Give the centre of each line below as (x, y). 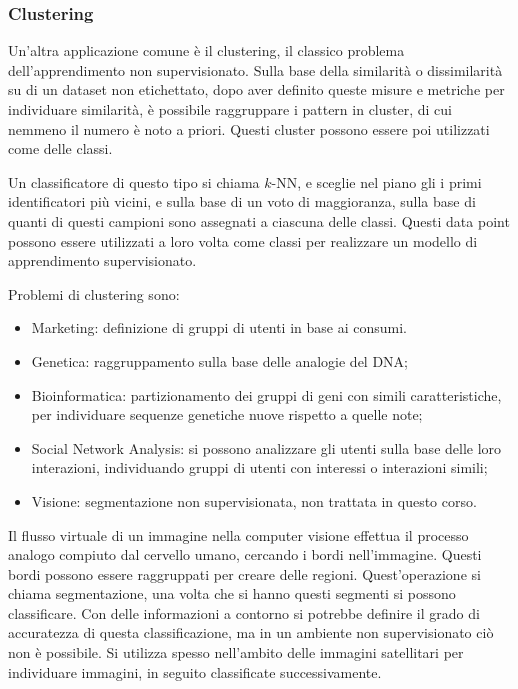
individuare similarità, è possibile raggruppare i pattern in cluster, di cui (230, 109)
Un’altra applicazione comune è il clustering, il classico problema (206, 50)
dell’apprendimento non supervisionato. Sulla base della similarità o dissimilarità (255, 69)
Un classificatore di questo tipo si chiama (134, 181)
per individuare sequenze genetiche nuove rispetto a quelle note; (227, 414)
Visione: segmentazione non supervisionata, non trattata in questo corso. (254, 500)
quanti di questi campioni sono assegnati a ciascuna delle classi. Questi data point (259, 220)
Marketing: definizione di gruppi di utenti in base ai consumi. (219, 327)
